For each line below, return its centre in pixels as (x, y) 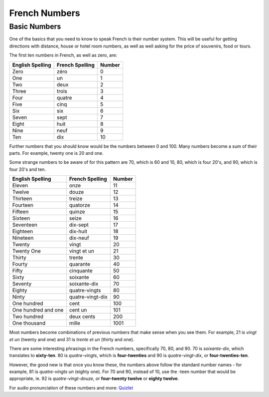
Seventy (22, 284)
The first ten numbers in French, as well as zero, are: (63, 55)
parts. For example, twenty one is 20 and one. (57, 153)
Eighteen (23, 231)
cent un (78, 310)
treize (76, 199)
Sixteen (21, 218)
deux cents (82, 317)
